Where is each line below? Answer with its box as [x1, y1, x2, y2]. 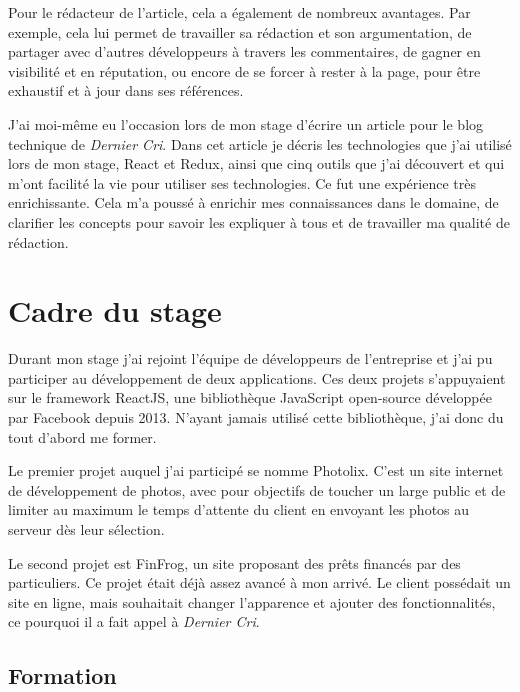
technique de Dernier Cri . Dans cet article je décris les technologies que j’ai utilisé [8, 133, 512, 154]
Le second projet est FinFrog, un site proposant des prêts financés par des [8, 552, 461, 573]
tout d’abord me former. [8, 426, 157, 447]
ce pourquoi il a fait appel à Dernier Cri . [8, 611, 260, 632]
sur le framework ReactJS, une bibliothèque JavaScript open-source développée [8, 387, 492, 408]
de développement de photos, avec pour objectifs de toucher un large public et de [8, 479, 506, 500]
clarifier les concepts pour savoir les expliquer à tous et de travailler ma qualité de [8, 211, 510, 232]
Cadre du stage [8, 290, 222, 331]
